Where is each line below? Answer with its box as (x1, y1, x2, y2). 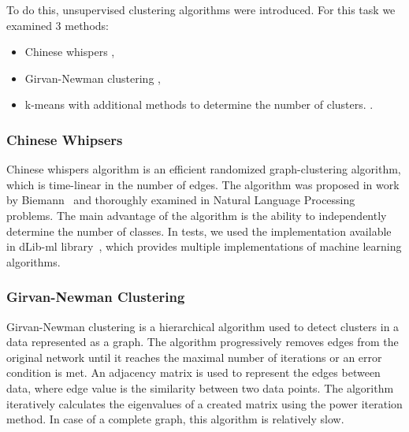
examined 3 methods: (6, 17, 109, 33)
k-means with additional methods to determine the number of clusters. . (24, 96, 374, 113)
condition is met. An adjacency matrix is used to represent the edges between (6, 364, 381, 381)
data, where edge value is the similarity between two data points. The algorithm (6, 379, 394, 396)
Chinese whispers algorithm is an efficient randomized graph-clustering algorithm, (6, 161, 401, 177)
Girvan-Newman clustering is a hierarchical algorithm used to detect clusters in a (6, 318, 400, 334)
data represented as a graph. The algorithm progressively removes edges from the (6, 333, 399, 350)
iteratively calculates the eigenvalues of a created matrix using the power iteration (6, 395, 403, 412)
